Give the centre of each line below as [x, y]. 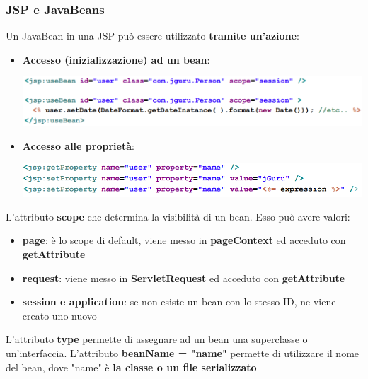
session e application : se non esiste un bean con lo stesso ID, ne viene [179, 302]
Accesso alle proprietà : [78, 145]
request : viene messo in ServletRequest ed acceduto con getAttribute [184, 278]
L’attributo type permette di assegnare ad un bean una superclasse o [157, 339]
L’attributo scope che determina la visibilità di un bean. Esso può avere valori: [178, 216]
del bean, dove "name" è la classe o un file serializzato [131, 367]
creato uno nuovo [59, 315]
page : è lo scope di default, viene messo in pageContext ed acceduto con [184, 240]
